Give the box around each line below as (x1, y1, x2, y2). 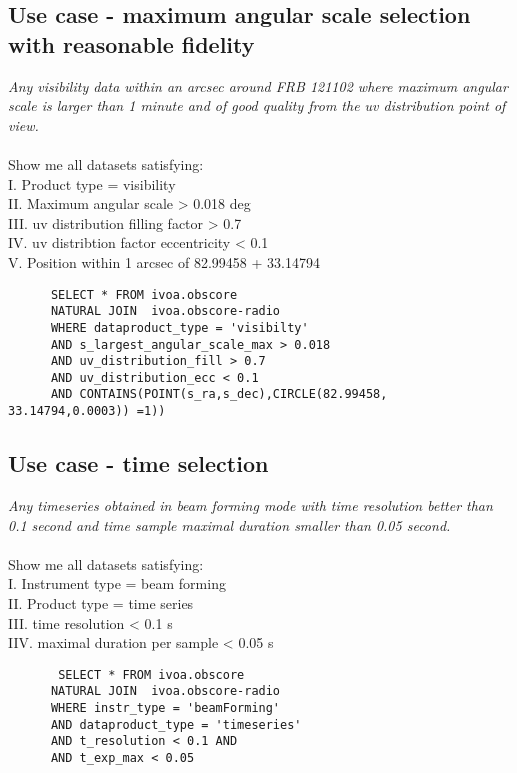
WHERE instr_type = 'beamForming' (50, 701, 281, 716)
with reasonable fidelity (8, 28, 255, 59)
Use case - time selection (8, 448, 269, 479)
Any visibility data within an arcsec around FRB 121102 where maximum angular (8, 75, 508, 96)
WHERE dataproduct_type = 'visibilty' (50, 320, 309, 335)
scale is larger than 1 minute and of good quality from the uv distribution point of (8, 95, 506, 116)
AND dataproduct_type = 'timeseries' (50, 717, 302, 732)
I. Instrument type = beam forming (8, 573, 226, 594)
